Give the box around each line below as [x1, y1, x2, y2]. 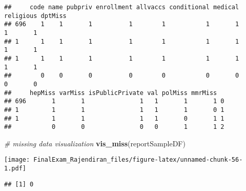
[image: [4, 156, 30, 164]
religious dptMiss [4, 12, 67, 20]
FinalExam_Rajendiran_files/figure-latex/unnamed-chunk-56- [33, 156, 243, 164]
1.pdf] [4, 165, 26, 173]
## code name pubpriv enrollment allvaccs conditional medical [4, 4, 239, 11]
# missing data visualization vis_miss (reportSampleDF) [4, 138, 186, 148]
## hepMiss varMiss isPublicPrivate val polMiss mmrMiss [4, 89, 217, 97]
